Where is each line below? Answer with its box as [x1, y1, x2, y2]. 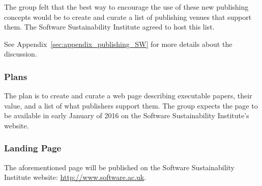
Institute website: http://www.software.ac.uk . [4, 172, 147, 182]
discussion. [4, 48, 37, 59]
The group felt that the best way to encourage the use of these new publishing [4, 2, 249, 12]
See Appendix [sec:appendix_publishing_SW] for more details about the [4, 38, 232, 49]
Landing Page [4, 142, 62, 154]
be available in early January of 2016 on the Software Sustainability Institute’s [4, 110, 249, 121]
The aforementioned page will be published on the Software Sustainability [4, 162, 235, 172]
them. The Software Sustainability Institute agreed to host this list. [4, 21, 215, 32]
